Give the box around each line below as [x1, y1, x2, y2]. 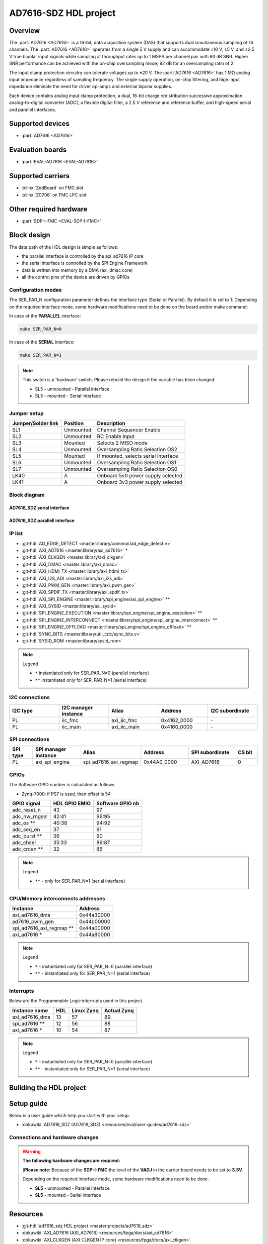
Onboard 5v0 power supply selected [97, 472, 183, 479]
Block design [9, 231, 51, 239]
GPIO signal [12, 800, 41, 807]
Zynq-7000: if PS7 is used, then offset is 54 [21, 791, 111, 797]
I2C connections [9, 694, 50, 701]
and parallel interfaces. [9, 106, 57, 112]
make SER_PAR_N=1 [19, 352, 62, 358]
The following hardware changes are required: [22, 1157, 120, 1164]
